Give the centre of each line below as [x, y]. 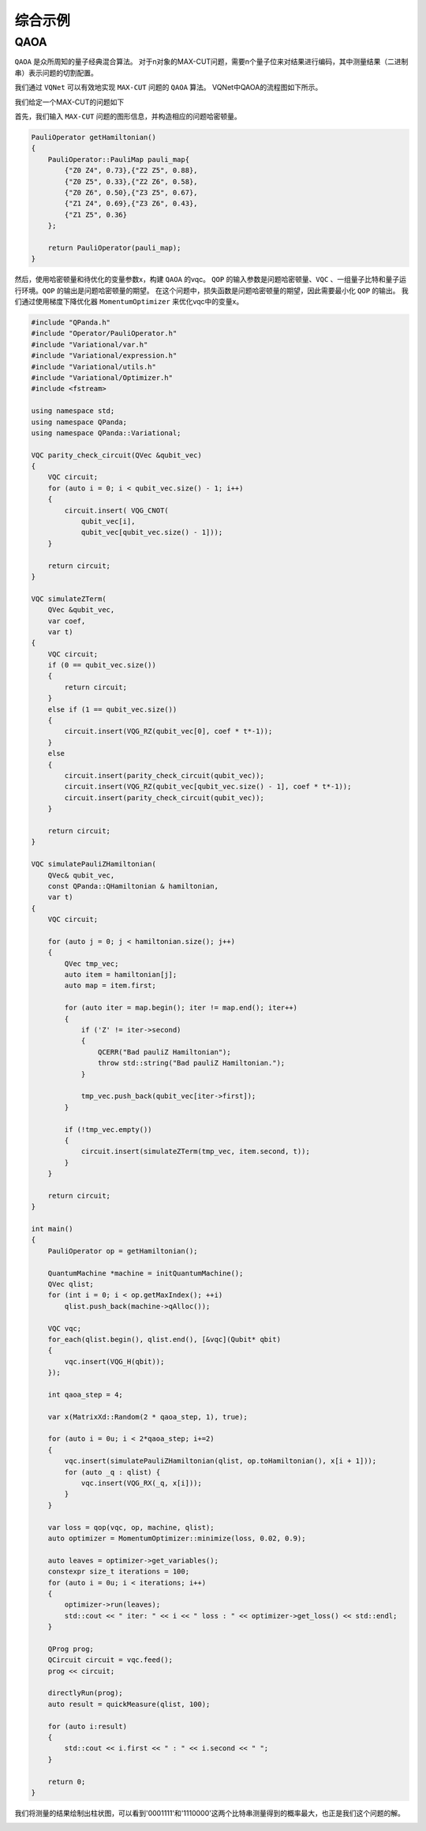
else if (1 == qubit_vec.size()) [112, 709]
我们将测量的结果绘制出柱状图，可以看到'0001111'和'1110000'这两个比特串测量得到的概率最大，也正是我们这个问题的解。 [210, 1813]
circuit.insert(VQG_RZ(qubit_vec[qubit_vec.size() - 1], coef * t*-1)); [208, 787]
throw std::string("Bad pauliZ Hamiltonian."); [191, 1063]
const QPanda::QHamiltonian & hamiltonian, [133, 886]
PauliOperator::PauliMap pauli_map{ [118, 159]
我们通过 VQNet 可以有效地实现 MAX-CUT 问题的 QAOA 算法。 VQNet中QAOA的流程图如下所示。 [168, 88]
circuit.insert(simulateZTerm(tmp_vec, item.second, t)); [196, 1152]
